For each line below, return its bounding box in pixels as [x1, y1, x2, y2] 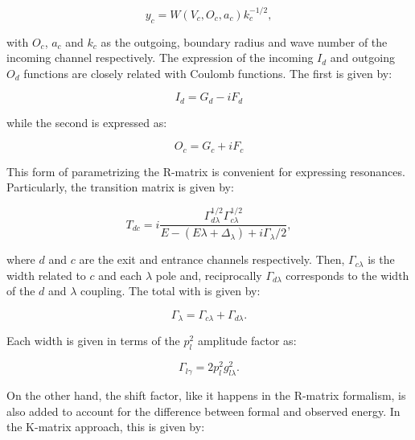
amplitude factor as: [197, 332, 297, 349]
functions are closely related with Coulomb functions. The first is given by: [23, 64, 392, 81]
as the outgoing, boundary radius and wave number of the [101, 33, 388, 50]
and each [98, 266, 142, 283]
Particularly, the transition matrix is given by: [6, 179, 234, 195]
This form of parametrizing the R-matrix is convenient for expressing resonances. [6, 162, 405, 179]
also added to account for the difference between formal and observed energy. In [6, 402, 401, 419]
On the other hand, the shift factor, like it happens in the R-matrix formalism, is [6, 387, 406, 404]
